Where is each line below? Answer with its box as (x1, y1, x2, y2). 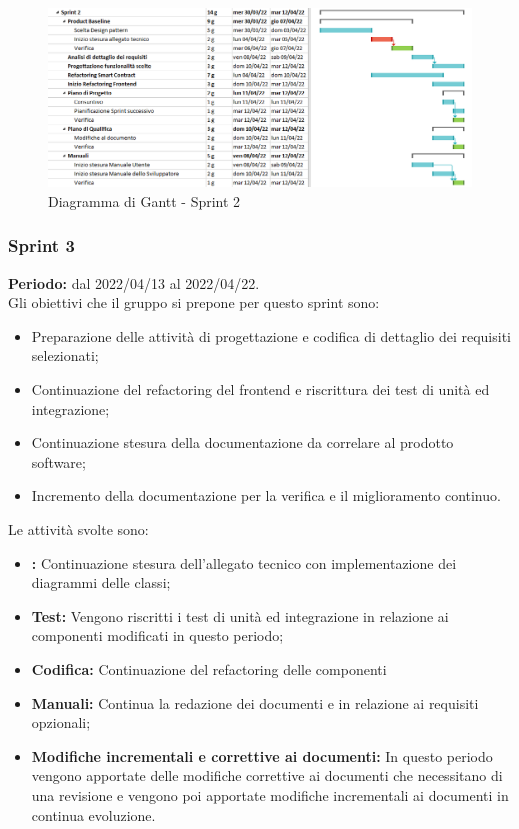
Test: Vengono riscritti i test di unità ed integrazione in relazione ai (31, 605, 449, 626)
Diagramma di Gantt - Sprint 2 (48, 190, 241, 211)
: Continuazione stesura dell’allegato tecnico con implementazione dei (31, 552, 457, 573)
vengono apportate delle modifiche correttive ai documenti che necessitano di (31, 765, 503, 786)
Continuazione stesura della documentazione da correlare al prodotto (31, 432, 454, 453)
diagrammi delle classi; (31, 572, 171, 593)
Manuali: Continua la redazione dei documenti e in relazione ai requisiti (31, 692, 479, 713)
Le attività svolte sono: (8, 519, 149, 540)
